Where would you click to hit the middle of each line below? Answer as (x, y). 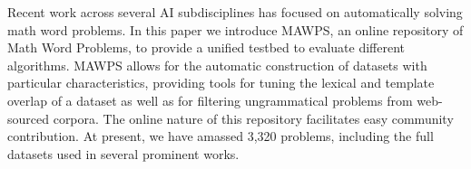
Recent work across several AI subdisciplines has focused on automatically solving (235, 12)
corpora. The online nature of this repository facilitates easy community (253, 118)
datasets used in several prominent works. (123, 153)
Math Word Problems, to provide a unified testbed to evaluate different (206, 47)
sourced (29, 118)
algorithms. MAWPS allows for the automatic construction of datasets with (217, 65)
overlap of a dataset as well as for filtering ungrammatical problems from (210, 100)
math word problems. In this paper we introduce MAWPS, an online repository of (235, 29)
